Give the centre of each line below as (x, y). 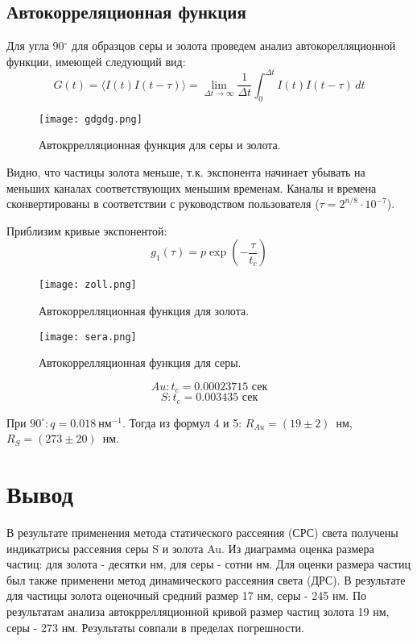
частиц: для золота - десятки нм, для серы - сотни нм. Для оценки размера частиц (208, 564)
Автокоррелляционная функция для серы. (140, 362)
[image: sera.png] (88, 337)
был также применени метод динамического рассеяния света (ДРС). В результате (206, 579)
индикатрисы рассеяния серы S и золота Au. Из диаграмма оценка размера (190, 548)
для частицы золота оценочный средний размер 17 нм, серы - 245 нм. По (187, 595)
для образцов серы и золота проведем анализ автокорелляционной (234, 46)
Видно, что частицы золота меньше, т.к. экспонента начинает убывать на (186, 171)
